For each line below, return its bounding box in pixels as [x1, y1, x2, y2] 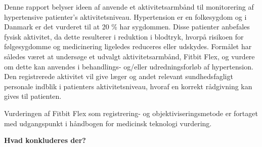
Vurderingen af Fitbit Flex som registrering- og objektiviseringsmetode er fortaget [4, 107, 258, 118]
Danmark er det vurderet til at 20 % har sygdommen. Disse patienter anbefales [4, 21, 250, 32]
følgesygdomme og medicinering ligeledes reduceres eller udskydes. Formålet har [4, 41, 252, 52]
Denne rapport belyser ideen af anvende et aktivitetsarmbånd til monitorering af [4, 2, 254, 12]
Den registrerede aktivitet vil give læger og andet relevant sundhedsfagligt [4, 71, 233, 82]
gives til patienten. [4, 91, 62, 101]
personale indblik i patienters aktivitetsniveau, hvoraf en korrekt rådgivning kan [4, 81, 252, 91]
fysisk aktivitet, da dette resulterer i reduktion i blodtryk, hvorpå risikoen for [4, 31, 244, 42]
